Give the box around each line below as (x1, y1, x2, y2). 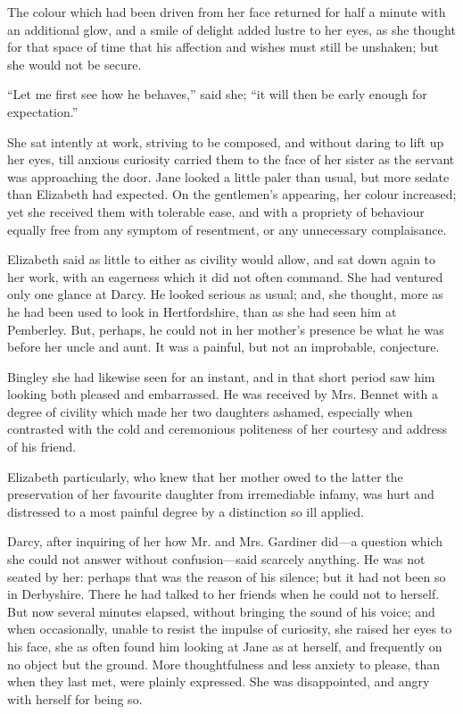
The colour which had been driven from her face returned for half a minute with (7, 3, 446, 21)
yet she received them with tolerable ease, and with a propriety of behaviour (7, 202, 425, 220)
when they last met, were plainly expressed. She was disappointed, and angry (7, 672, 430, 691)
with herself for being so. (7, 689, 143, 708)
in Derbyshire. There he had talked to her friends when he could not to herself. (7, 585, 440, 603)
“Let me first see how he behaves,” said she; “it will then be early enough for (7, 85, 427, 104)
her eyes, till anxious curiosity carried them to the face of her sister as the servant (7, 150, 455, 169)
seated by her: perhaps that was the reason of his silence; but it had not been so (7, 567, 446, 585)
